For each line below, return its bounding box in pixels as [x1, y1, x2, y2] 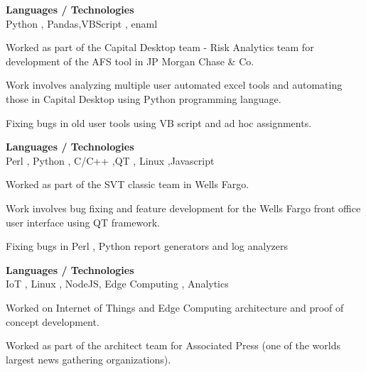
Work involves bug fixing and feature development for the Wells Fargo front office [6, 200, 361, 215]
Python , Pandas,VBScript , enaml [6, 16, 158, 31]
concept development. [6, 314, 99, 329]
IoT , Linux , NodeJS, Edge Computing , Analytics [6, 276, 229, 291]
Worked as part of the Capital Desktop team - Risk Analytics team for [6, 40, 314, 55]
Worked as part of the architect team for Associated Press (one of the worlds [6, 338, 341, 353]
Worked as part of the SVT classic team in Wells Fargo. [6, 177, 249, 192]
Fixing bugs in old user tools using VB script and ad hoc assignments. [6, 115, 312, 130]
